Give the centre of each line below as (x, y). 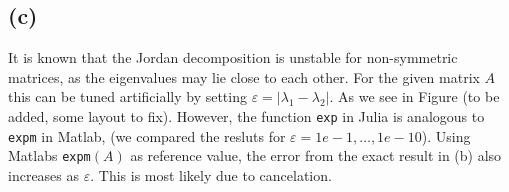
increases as (44, 174)
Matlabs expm (49, 155)
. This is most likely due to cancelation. (211, 174)
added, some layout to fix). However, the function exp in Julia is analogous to (246, 115)
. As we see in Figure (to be (414, 96)
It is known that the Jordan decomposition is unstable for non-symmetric (233, 57)
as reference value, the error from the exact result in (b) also (316, 155)
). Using (446, 135)
